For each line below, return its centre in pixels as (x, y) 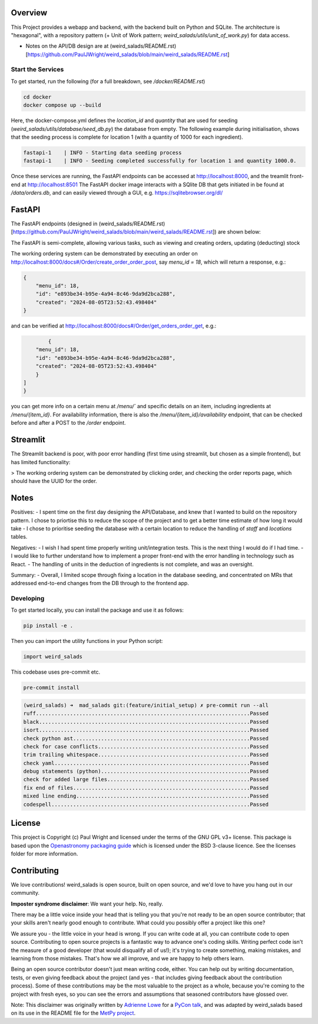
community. (25, 893)
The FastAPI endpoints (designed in (54, 224)
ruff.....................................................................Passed (146, 713)
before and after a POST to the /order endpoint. (68, 423)
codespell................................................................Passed (146, 804)
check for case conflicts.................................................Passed (146, 746)
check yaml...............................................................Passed (146, 763)
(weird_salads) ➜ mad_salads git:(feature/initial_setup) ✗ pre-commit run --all (146, 705)
